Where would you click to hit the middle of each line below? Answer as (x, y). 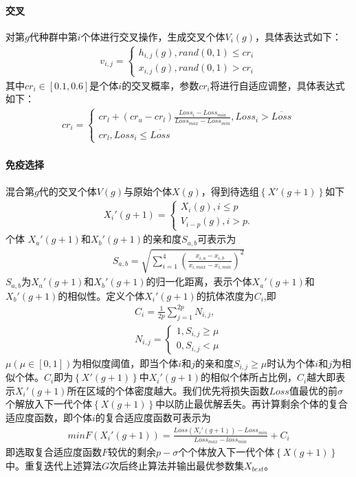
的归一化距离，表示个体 (199, 281)
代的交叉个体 (68, 191)
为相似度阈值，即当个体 (125, 363)
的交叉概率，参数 (160, 85)
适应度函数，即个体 (49, 417)
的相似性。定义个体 (101, 295)
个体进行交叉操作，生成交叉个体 (153, 36)
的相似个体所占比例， (249, 377)
